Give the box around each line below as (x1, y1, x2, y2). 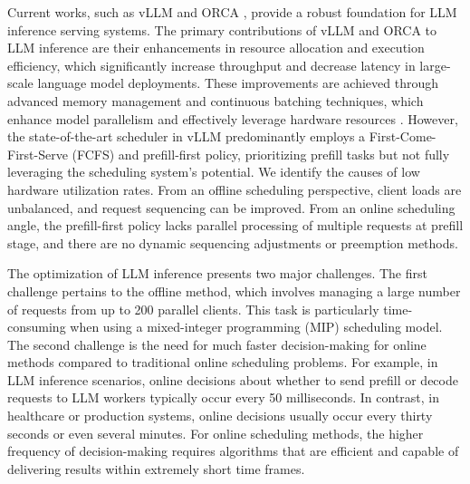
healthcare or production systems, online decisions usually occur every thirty (7, 406, 433, 425)
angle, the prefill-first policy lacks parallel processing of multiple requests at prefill (7, 216, 464, 235)
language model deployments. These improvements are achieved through (37, 73, 438, 92)
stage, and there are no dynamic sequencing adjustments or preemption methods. (7, 233, 458, 252)
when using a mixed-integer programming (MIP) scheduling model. (70, 317, 443, 336)
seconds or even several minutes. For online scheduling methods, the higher (7, 423, 424, 442)
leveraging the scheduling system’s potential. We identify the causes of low (7, 162, 420, 181)
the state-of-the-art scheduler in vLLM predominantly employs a (7, 127, 366, 146)
